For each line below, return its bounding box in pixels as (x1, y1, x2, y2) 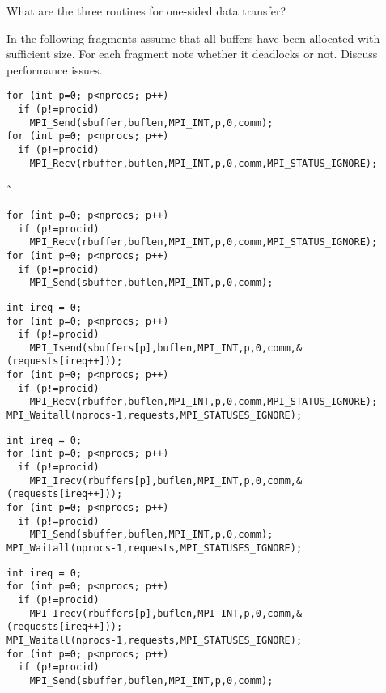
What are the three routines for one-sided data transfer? (6, 2, 286, 19)
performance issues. (6, 61, 103, 78)
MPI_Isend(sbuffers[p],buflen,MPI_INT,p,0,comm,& (29, 342, 303, 354)
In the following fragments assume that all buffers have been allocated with (6, 29, 380, 46)
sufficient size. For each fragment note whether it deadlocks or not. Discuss (6, 45, 378, 62)
